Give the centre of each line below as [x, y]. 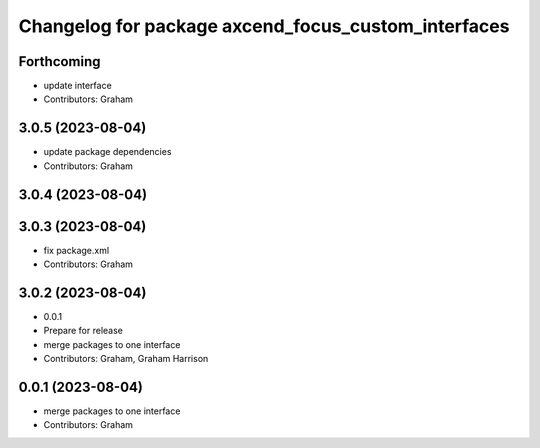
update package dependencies [107, 152]
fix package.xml [76, 250]
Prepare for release [83, 331]
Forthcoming [59, 61]
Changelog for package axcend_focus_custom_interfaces [264, 26]
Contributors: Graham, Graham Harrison [126, 359]
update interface [77, 86]
